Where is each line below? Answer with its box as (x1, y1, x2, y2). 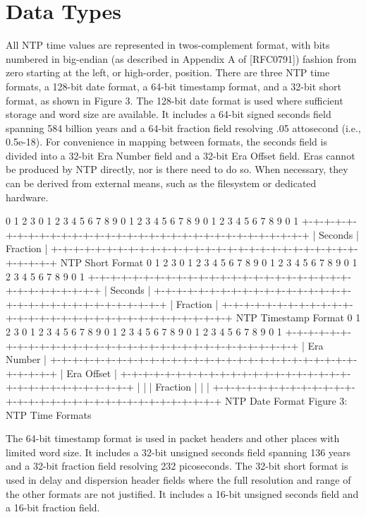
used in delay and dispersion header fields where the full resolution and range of (6, 472, 351, 487)
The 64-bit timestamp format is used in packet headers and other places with (6, 431, 340, 446)
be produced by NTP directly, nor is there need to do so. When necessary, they (6, 162, 348, 177)
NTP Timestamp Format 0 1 (236, 310, 361, 325)
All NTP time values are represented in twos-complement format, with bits (6, 37, 330, 52)
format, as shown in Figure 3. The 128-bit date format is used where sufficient (6, 93, 343, 107)
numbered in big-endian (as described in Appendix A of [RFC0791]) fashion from (6, 51, 357, 66)
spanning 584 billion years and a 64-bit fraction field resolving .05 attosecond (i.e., (6, 120, 361, 135)
